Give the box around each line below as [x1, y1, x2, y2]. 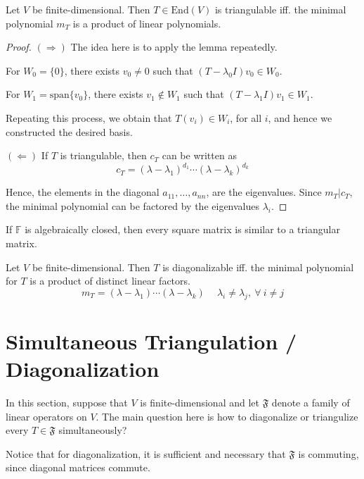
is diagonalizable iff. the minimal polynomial [162, 259, 354, 274]
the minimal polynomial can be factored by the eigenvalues [6, 198, 260, 213]
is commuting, [298, 446, 359, 461]
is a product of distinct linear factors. [30, 273, 190, 288]
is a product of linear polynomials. [72, 15, 221, 30]
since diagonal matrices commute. [6, 460, 150, 475]
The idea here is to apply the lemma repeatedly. [70, 39, 278, 54]
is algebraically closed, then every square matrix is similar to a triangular [25, 222, 340, 237]
